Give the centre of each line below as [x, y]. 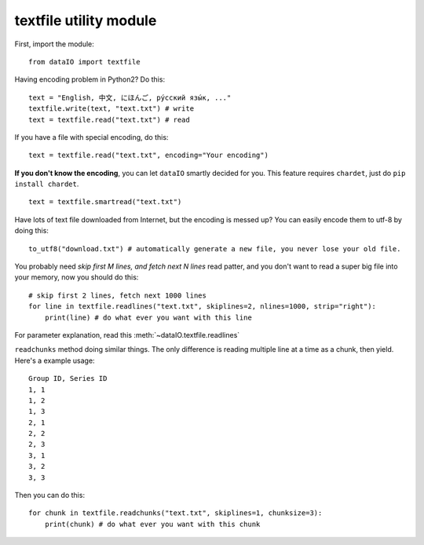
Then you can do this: [50, 496]
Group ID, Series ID [68, 379]
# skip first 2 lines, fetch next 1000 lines [118, 295]
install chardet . [47, 184]
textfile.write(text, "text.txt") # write [111, 109]
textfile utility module [86, 20]
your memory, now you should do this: [77, 277]
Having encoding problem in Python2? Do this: [90, 79]
